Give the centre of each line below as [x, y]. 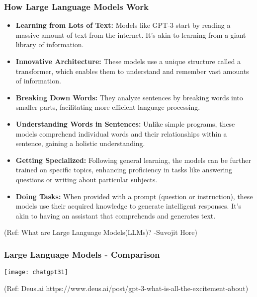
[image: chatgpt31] [36, 272]
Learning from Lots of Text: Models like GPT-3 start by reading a [123, 25]
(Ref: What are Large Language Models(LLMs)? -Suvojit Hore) [101, 232]
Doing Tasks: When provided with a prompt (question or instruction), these [134, 196]
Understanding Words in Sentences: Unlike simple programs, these [125, 123]
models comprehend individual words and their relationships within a [121, 133]
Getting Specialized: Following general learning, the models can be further [133, 160]
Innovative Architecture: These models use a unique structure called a [128, 61]
